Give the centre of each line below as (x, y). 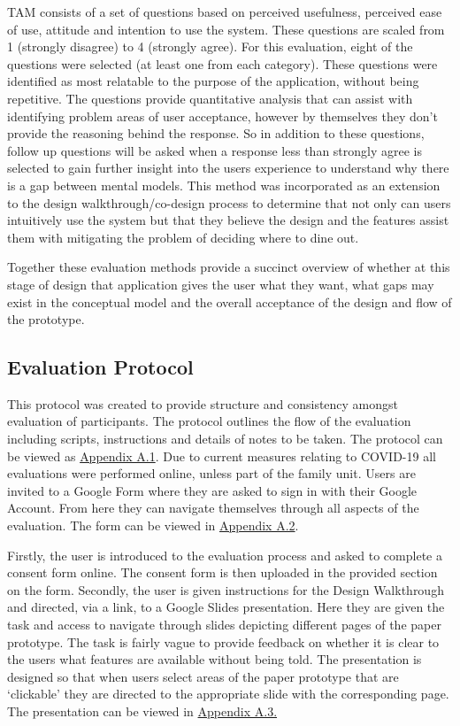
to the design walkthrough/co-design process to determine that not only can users (229, 202)
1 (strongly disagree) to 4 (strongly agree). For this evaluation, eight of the (210, 46)
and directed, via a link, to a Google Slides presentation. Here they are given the (226, 607)
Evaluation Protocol (100, 367)
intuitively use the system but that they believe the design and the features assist (228, 220)
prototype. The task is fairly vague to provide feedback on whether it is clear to (223, 641)
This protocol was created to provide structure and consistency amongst (203, 403)
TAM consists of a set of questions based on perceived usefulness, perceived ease (225, 12)
